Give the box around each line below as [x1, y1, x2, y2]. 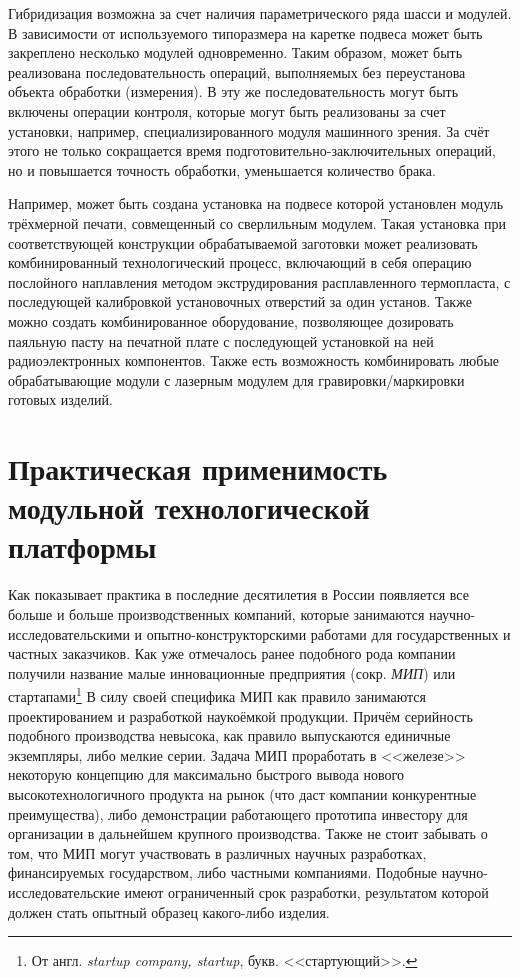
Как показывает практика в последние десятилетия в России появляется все [8, 584, 469, 605]
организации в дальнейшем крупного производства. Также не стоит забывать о [8, 823, 488, 844]
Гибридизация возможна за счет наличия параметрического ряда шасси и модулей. [8, 3, 512, 23]
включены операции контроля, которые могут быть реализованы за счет [8, 100, 446, 121]
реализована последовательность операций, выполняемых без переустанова [8, 61, 466, 82]
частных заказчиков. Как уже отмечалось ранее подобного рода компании [8, 643, 456, 664]
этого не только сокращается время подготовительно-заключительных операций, [8, 140, 496, 161]
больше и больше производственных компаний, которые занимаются [8, 603, 425, 624]
